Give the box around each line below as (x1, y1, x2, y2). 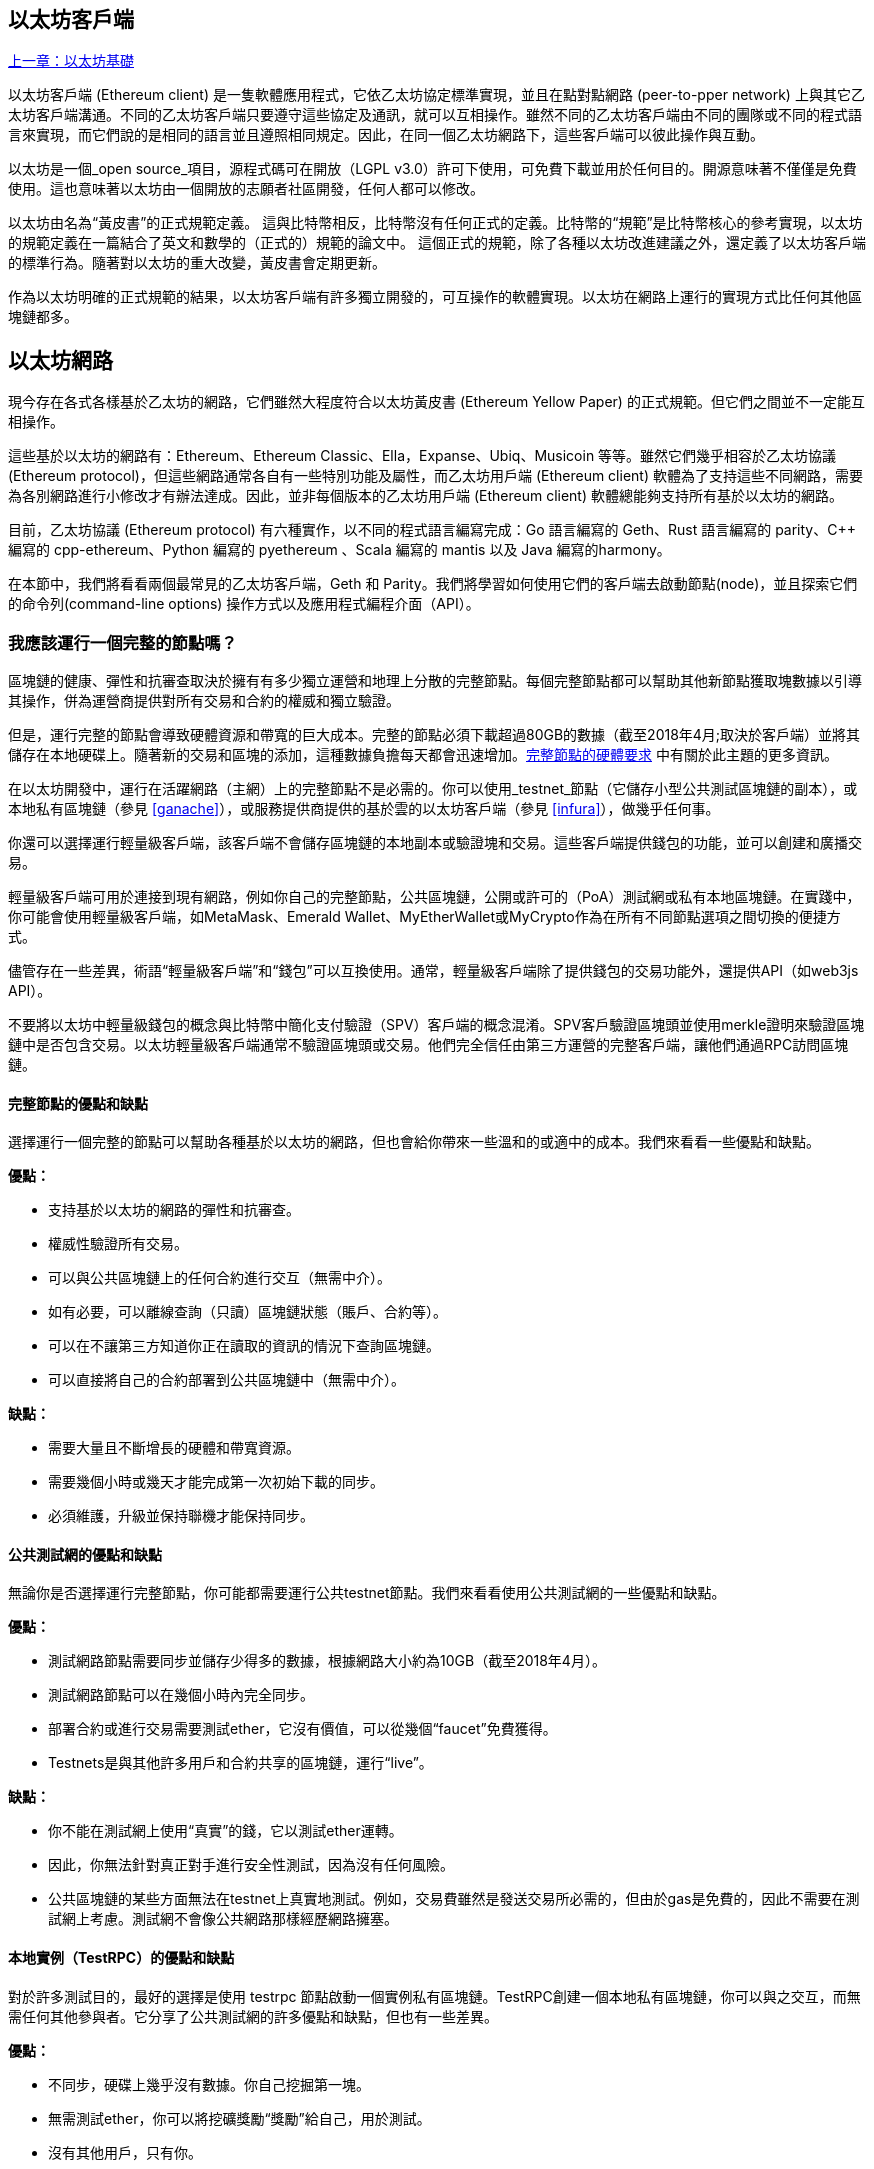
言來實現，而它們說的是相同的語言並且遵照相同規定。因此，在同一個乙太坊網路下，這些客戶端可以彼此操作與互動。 (8, 126, 764, 144)
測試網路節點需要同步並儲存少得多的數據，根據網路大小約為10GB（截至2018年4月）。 (48, 1652, 606, 1670)
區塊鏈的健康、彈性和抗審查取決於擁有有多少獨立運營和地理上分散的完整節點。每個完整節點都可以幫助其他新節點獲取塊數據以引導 (8, 672, 862, 690)
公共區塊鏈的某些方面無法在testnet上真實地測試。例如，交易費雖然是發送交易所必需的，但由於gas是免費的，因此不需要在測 (48, 1890, 860, 1908)
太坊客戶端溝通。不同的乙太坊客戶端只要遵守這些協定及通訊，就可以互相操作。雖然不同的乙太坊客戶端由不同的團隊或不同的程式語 (8, 106, 862, 124)
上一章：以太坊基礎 (8, 52, 134, 70)
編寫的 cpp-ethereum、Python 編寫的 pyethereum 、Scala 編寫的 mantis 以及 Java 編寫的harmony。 (8, 541, 671, 559)
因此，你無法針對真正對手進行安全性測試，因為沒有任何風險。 (48, 1856, 454, 1874)
